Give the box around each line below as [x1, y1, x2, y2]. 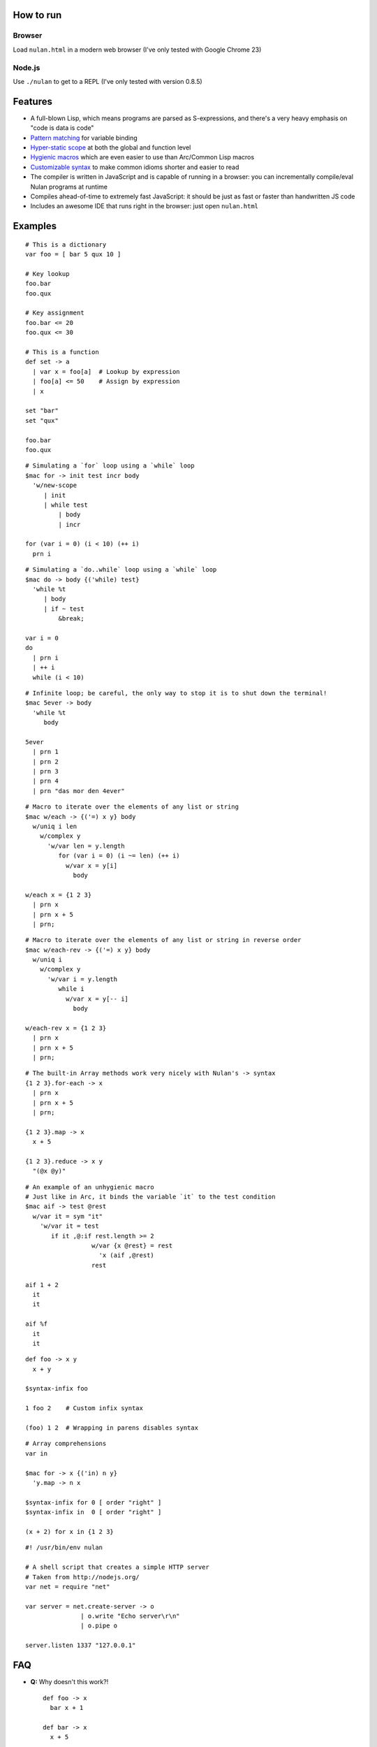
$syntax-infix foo [25, 1384, 89, 1393]
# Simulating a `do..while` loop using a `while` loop [25, 566, 217, 574]
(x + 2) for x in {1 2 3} [25, 1528, 114, 1535]
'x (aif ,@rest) [98, 1252, 155, 1259]
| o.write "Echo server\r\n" [80, 1612, 181, 1621]
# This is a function [25, 348, 99, 356]
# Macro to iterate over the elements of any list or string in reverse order [25, 936, 302, 944]
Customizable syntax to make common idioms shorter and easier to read [30, 163, 239, 171]
